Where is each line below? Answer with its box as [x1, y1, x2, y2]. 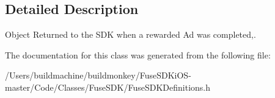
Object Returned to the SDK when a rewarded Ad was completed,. [5, 28, 256, 41]
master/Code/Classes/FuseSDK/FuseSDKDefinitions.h [5, 80, 211, 93]
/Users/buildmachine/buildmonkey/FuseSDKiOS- [5, 69, 191, 82]
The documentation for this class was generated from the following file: [5, 48, 271, 61]
